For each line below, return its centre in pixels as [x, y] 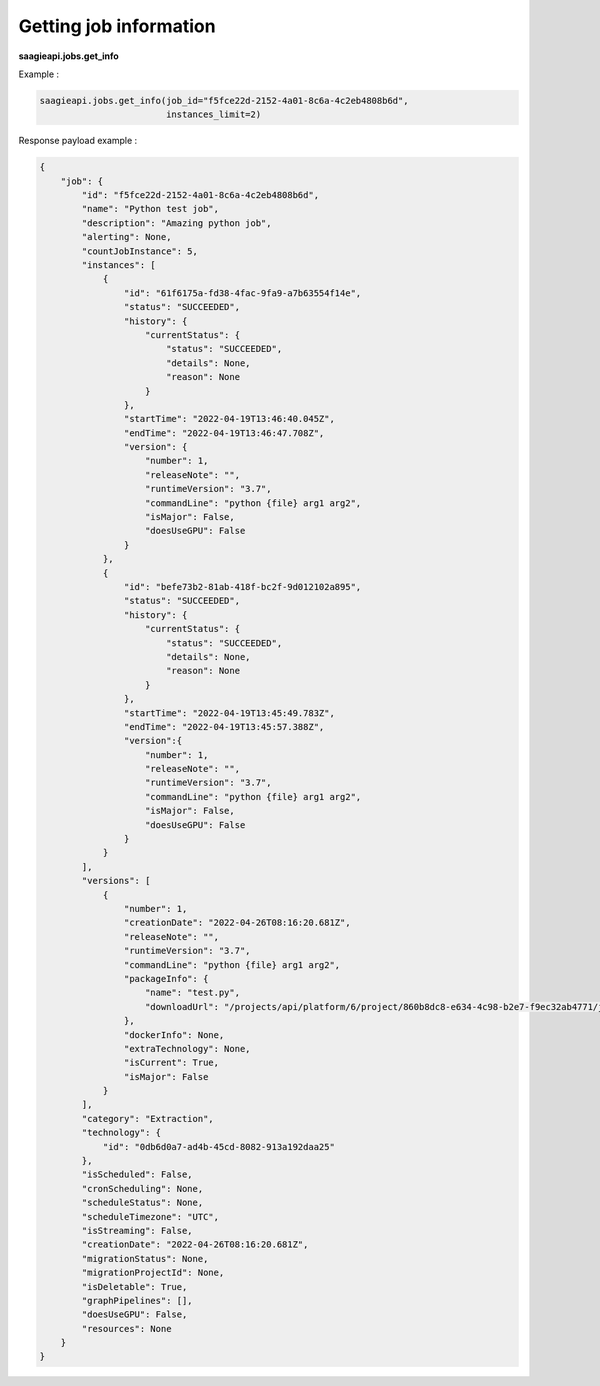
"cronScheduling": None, [142, 1188]
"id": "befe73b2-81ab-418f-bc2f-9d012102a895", [242, 586]
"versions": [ [116, 881]
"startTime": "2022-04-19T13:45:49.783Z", [229, 713]
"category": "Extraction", [147, 1118]
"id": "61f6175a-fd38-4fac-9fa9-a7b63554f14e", [242, 293]
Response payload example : [78, 141]
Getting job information [117, 26]
